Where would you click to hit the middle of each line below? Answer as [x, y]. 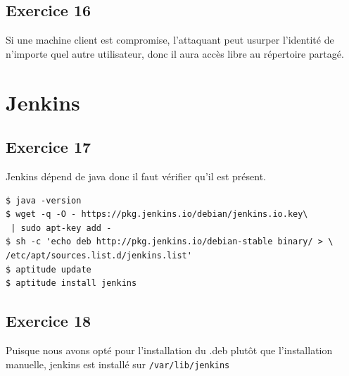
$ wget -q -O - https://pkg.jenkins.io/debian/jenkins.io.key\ [157, 214]
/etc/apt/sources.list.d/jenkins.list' [99, 255]
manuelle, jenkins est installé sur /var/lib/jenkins [118, 364]
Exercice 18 [49, 321]
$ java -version [44, 200]
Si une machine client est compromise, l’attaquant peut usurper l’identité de [170, 40]
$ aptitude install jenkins [71, 283]
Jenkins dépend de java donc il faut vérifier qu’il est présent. [136, 176]
